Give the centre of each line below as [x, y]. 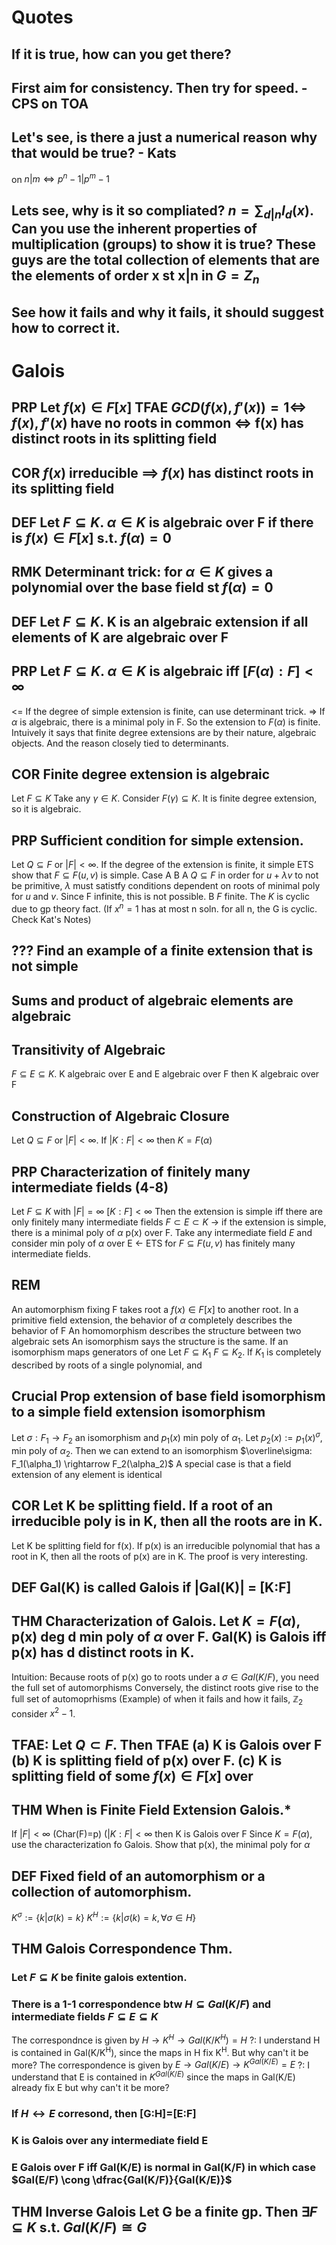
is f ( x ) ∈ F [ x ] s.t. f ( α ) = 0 [92, 537]
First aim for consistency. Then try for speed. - [159, 87]
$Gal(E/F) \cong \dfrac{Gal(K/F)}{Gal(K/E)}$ [122, 2179]
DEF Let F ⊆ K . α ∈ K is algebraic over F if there [162, 522]
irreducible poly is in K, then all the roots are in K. [167, 1521]
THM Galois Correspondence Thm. [122, 1949]
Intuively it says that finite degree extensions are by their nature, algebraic [164, 732]
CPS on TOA [50, 103]
